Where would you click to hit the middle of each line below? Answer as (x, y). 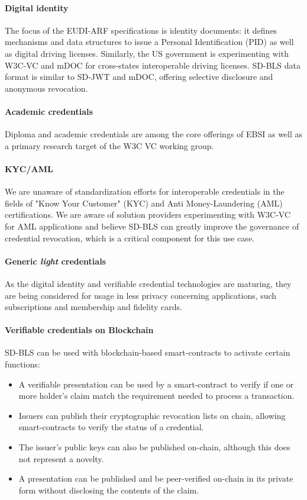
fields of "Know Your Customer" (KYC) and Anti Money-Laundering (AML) (144, 203)
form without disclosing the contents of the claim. (109, 490)
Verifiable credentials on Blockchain (79, 330)
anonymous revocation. (46, 88)
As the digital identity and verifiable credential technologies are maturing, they (148, 283)
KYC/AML (29, 168)
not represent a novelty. (61, 458)
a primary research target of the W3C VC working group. (109, 145)
